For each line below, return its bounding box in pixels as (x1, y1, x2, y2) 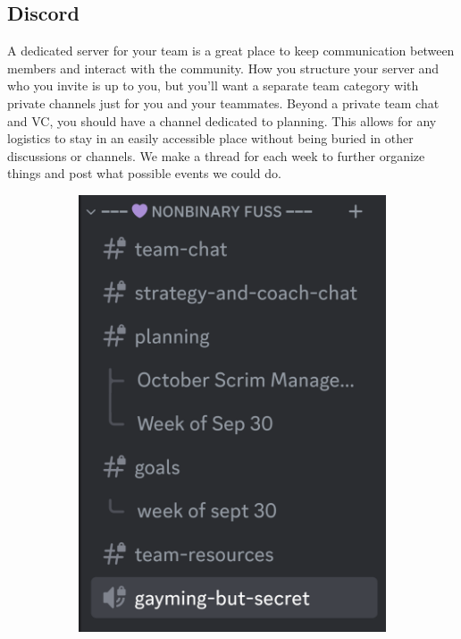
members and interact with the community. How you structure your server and (7, 58, 440, 77)
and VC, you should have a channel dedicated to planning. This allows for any (7, 111, 437, 130)
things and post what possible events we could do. (7, 164, 281, 183)
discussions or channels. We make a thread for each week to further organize (7, 146, 425, 165)
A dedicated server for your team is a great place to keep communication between (7, 41, 455, 60)
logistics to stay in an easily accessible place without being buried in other (7, 129, 414, 148)
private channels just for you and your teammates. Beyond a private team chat (7, 93, 440, 112)
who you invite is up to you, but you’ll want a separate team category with (7, 76, 419, 95)
